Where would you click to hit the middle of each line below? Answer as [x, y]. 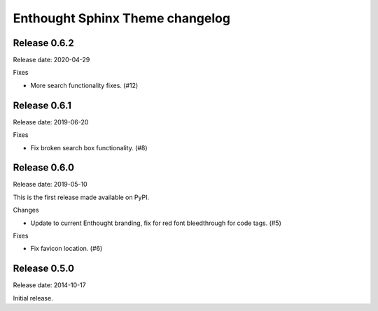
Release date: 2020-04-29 [51, 60]
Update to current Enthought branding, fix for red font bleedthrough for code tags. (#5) [156, 223]
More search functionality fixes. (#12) [84, 85]
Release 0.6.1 [42, 105]
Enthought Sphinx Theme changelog [122, 18]
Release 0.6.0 [44, 168]
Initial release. [33, 298]
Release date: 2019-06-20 [51, 122]
